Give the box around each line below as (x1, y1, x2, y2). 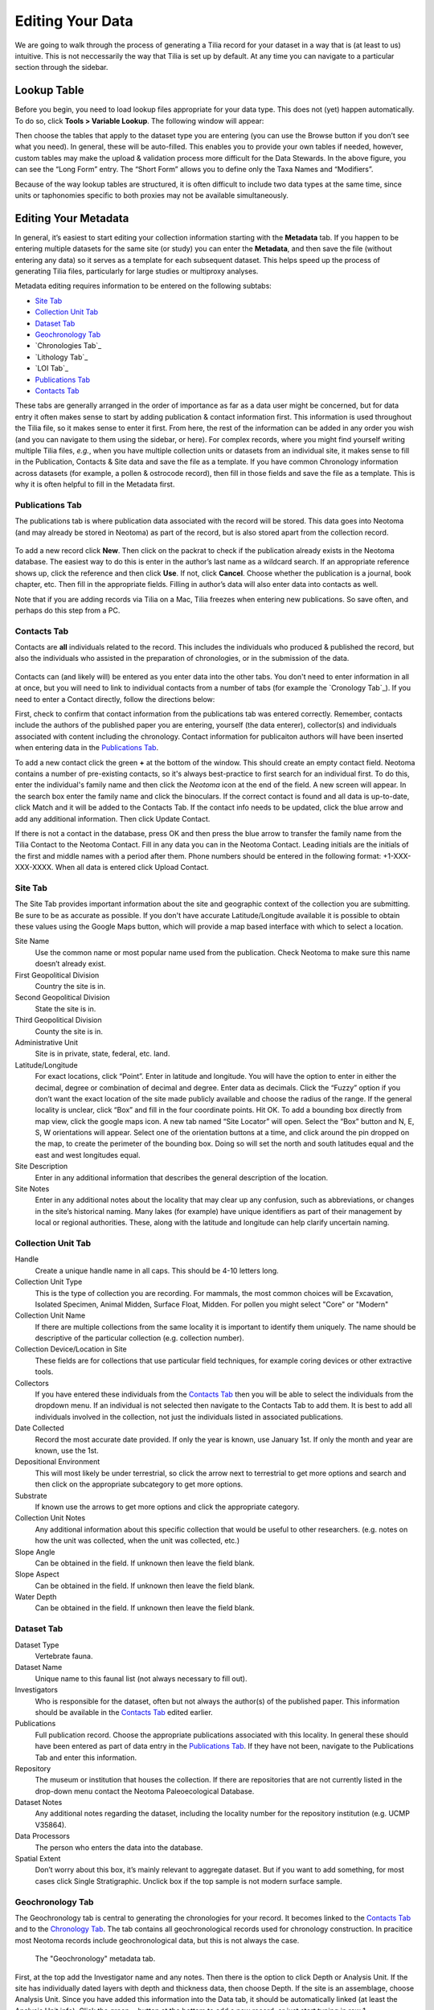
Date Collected (14, 1423, 64, 1433)
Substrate (14, 1491, 47, 1500)
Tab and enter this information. (35, 1753, 137, 1762)
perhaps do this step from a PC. (14, 605, 121, 615)
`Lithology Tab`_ (35, 352, 88, 362)
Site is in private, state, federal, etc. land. (35, 1049, 170, 1059)
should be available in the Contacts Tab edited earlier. (35, 1707, 213, 1717)
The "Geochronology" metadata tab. (35, 1954, 156, 1963)
